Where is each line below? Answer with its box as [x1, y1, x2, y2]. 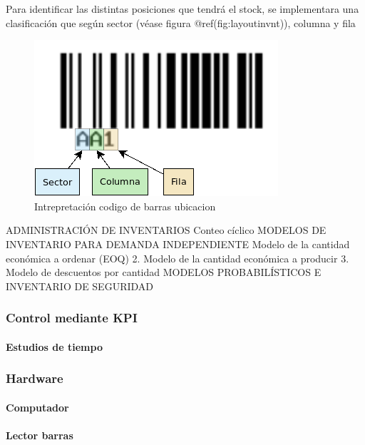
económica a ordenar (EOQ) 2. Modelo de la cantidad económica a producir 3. [6, 250, 349, 265]
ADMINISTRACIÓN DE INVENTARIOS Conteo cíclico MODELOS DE [6, 222, 327, 237]
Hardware [6, 369, 63, 387]
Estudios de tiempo [6, 339, 103, 354]
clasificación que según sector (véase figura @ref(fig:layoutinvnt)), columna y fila [6, 15, 356, 30]
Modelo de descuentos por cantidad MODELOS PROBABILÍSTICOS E [6, 265, 322, 280]
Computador [6, 399, 69, 414]
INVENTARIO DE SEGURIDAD [6, 278, 154, 293]
